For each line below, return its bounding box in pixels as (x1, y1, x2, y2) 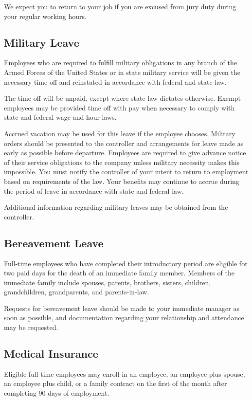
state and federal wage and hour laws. (4, 112, 117, 122)
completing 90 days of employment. (4, 388, 109, 398)
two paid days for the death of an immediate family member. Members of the (4, 268, 234, 278)
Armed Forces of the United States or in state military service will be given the (4, 67, 240, 77)
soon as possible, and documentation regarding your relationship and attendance (4, 312, 244, 323)
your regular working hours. (4, 11, 87, 21)
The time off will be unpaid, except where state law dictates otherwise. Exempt (4, 93, 241, 103)
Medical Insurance (4, 346, 98, 361)
